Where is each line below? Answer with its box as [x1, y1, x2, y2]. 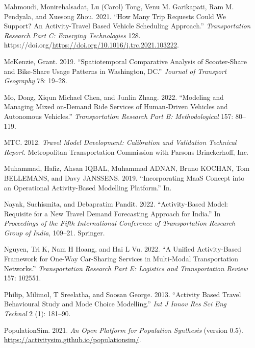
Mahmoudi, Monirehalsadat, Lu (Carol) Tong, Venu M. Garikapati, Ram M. [4, 1, 234, 11]
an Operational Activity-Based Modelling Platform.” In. [4, 182, 172, 192]
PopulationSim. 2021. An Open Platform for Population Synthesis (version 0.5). [4, 325, 243, 335]
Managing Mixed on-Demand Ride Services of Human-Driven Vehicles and [4, 101, 228, 112]
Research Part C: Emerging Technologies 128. [4, 30, 141, 40]
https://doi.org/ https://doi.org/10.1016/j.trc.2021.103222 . [4, 40, 179, 50]
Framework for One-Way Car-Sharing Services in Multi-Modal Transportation [4, 254, 238, 264]
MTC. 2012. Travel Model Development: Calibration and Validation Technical [4, 137, 237, 147]
